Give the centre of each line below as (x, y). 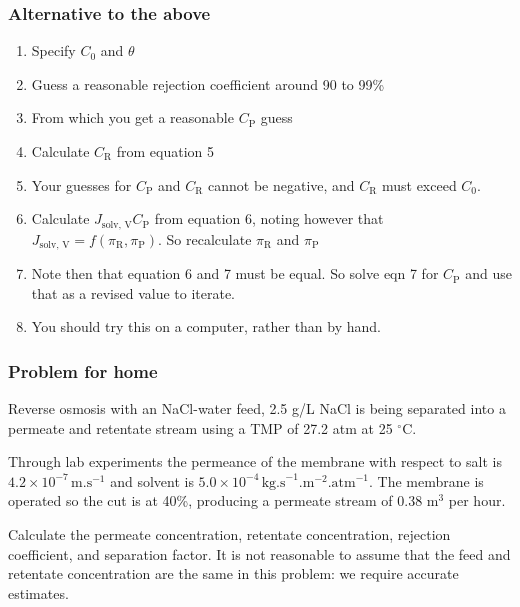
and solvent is (152, 480)
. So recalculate (205, 238)
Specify (53, 50)
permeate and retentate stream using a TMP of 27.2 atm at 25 (200, 427)
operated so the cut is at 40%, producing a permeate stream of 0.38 (215, 500)
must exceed (419, 184)
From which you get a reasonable (132, 117)
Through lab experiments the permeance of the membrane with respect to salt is (255, 461)
